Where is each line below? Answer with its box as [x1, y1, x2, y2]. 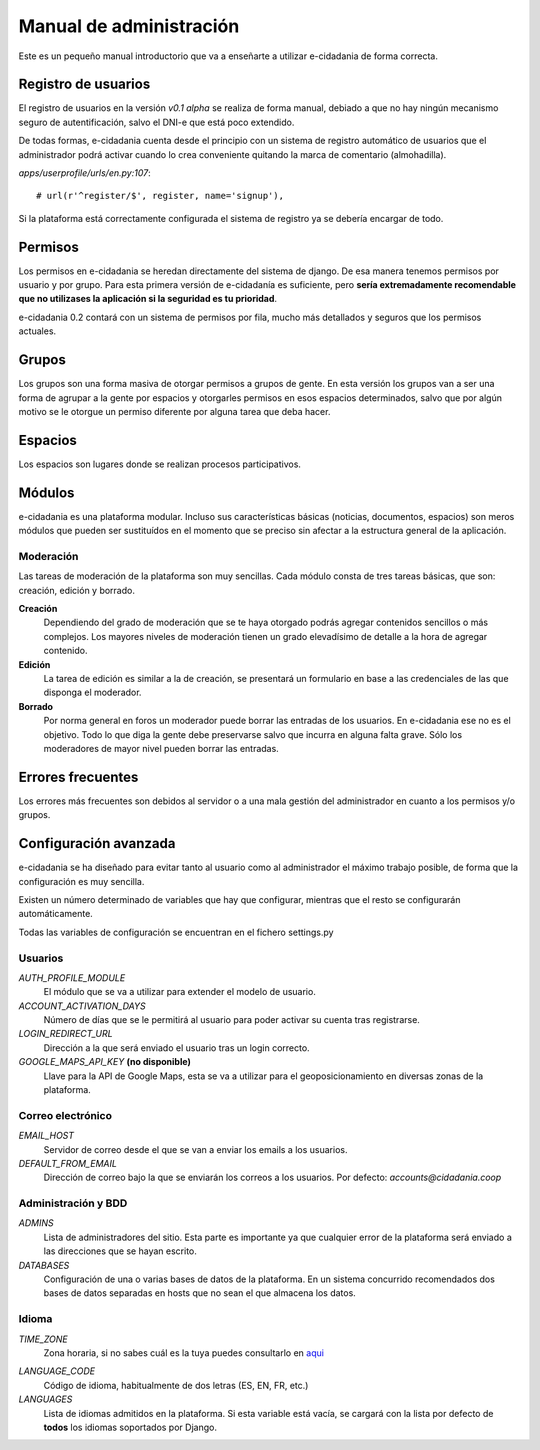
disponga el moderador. [43, 686, 142, 699]
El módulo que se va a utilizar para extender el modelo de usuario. [43, 986, 317, 998]
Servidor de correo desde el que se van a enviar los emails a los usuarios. [43, 1143, 348, 1155]
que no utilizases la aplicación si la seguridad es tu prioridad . [18, 293, 278, 305]
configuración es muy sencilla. [18, 875, 145, 887]
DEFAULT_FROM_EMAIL [18, 1157, 117, 1169]
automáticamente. [18, 908, 94, 920]
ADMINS [18, 1217, 54, 1229]
